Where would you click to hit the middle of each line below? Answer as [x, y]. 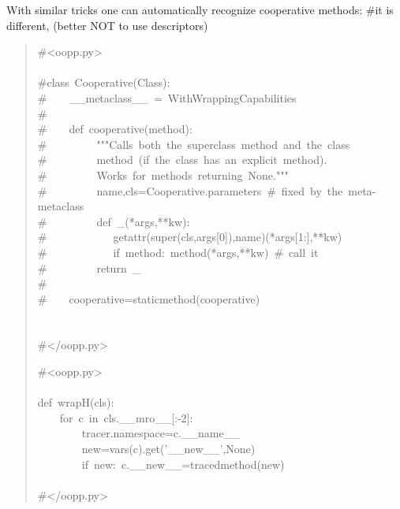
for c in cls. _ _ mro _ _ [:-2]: [126, 417]
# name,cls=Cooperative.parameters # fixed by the [190, 190]
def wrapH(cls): [76, 402]
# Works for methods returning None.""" [163, 175]
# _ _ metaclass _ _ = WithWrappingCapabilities [167, 97]
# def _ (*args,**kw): [114, 221]
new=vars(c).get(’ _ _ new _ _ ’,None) [168, 449]
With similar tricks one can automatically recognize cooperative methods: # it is [200, 9]
